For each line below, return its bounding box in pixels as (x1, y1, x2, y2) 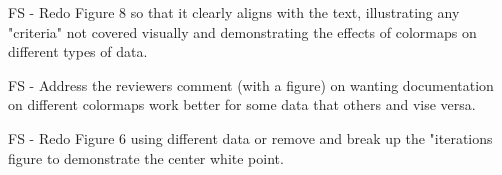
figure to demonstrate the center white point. (8, 147, 284, 168)
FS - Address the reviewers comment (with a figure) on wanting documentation (8, 74, 494, 95)
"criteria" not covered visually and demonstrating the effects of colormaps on (8, 21, 477, 42)
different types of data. (8, 41, 148, 62)
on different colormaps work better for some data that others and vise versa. (8, 94, 476, 115)
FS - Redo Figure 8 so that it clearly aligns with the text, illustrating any (8, 2, 460, 22)
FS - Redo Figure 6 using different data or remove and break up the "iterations (8, 127, 493, 148)
